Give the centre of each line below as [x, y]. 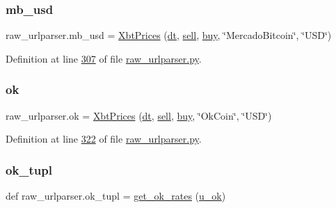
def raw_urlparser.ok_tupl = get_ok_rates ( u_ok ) [116, 196]
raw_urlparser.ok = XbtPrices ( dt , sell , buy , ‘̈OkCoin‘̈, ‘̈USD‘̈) [139, 115]
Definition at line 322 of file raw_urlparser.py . [104, 139]
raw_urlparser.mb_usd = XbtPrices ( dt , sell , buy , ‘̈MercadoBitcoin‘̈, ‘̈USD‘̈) [169, 35]
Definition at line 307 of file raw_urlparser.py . [104, 58]
